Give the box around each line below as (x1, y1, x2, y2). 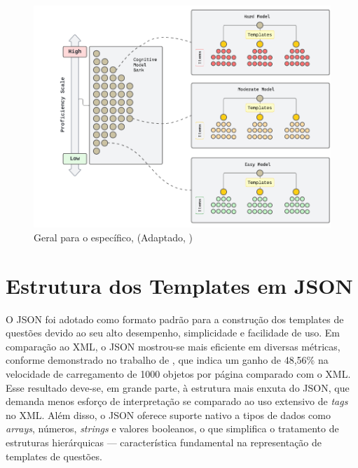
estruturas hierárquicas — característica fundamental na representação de (6, 435, 322, 450)
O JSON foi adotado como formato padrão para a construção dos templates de (6, 311, 344, 326)
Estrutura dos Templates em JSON (6, 271, 353, 299)
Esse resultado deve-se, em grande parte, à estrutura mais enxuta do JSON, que (6, 380, 350, 395)
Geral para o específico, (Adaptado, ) (34, 229, 193, 244)
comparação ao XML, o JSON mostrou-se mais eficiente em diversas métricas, (6, 339, 340, 353)
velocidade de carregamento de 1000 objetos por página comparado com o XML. (6, 367, 351, 381)
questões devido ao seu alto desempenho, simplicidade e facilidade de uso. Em (6, 325, 340, 340)
